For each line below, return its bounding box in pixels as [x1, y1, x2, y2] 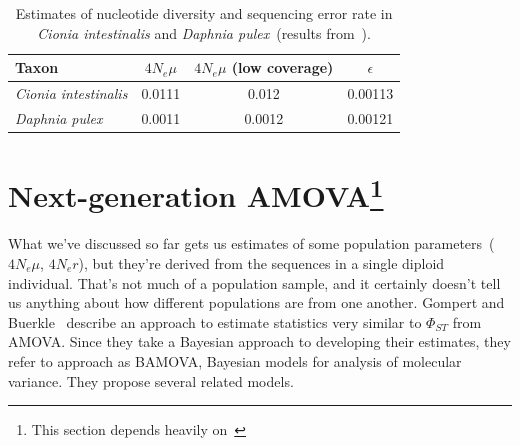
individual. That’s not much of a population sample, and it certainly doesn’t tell [8, 272, 501, 293]
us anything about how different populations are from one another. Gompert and [8, 292, 505, 313]
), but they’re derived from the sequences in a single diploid [78, 253, 445, 274]
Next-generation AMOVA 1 [8, 171, 384, 216]
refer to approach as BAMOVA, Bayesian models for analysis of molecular [8, 350, 462, 371]
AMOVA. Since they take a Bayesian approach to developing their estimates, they [8, 331, 511, 352]
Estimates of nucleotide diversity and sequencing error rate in [15, 3, 393, 23]
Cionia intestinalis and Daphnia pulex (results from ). [37, 22, 371, 43]
